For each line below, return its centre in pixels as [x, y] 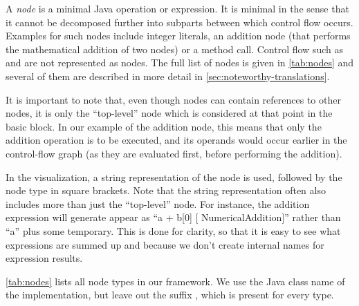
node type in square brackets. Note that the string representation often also [166, 190]
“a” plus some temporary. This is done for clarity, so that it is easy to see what [173, 230]
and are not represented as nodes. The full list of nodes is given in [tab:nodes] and [180, 63]
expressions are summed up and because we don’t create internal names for [165, 244]
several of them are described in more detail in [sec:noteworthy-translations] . [168, 76]
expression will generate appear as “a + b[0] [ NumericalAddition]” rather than [173, 217]
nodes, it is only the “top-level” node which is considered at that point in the [169, 113]
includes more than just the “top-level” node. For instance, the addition [158, 203]
